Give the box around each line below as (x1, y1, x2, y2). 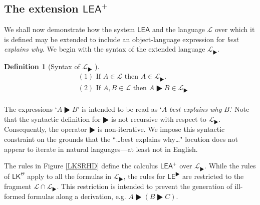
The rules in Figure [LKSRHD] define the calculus (4, 160, 158, 171)
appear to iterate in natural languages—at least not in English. (4, 143, 198, 154)
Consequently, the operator (4, 124, 87, 134)
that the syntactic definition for (4, 113, 101, 124)
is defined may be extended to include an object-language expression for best (4, 34, 238, 44)
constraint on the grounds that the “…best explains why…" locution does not (4, 133, 238, 144)
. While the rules (204, 160, 256, 171)
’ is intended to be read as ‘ (77, 104, 162, 114)
